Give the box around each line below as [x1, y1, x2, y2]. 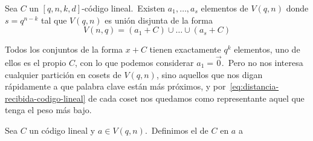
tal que [40, 13, 67, 26]
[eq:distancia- [230, 80, 279, 93]
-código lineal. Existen [82, 2, 166, 14]
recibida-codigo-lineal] [5, 91, 86, 104]
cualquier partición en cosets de [5, 68, 121, 80]
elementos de [201, 2, 248, 14]
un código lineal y [29, 123, 95, 136]
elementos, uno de [234, 43, 300, 56]
